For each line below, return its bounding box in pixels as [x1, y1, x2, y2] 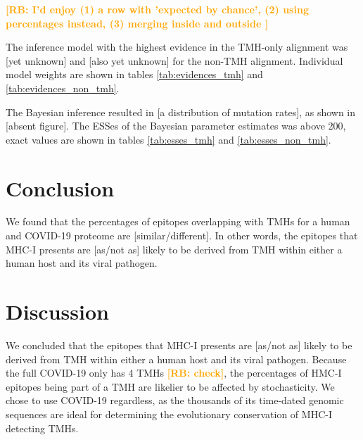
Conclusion [6, 173, 115, 202]
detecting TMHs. [6, 420, 79, 435]
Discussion [6, 297, 109, 326]
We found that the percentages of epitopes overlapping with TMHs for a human [6, 214, 350, 229]
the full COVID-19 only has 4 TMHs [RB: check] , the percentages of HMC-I [6, 365, 342, 380]
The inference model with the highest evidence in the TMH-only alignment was [6, 39, 348, 54]
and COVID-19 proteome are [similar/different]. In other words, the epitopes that [6, 228, 358, 243]
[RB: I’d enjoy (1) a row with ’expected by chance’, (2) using [6, 2, 309, 16]
